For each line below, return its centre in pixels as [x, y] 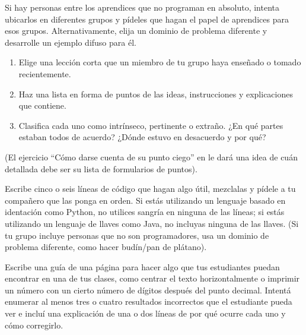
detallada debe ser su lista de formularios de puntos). [101, 168]
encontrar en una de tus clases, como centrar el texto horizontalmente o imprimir [152, 278]
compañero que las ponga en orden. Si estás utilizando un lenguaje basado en [145, 200]
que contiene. [42, 105]
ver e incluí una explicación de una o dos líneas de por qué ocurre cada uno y [145, 313]
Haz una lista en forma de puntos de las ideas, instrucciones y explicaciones [156, 94]
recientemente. [45, 73]
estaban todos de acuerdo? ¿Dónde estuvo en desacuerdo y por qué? [142, 137]
